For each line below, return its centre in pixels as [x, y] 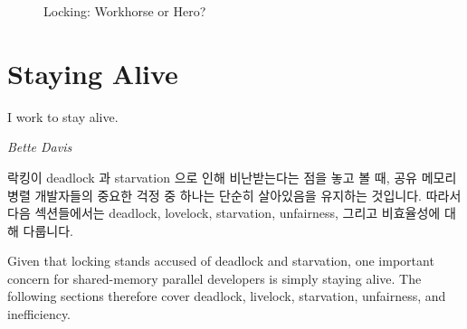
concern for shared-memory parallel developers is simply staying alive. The [214, 278]
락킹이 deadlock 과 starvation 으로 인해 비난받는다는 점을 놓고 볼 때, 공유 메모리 [232, 177]
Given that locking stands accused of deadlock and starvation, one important [221, 261]
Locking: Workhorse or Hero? [125, 11]
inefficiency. [39, 314]
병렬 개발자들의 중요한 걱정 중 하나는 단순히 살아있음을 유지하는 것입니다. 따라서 [234, 195]
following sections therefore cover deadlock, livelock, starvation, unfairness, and [227, 296]
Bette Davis [40, 147]
